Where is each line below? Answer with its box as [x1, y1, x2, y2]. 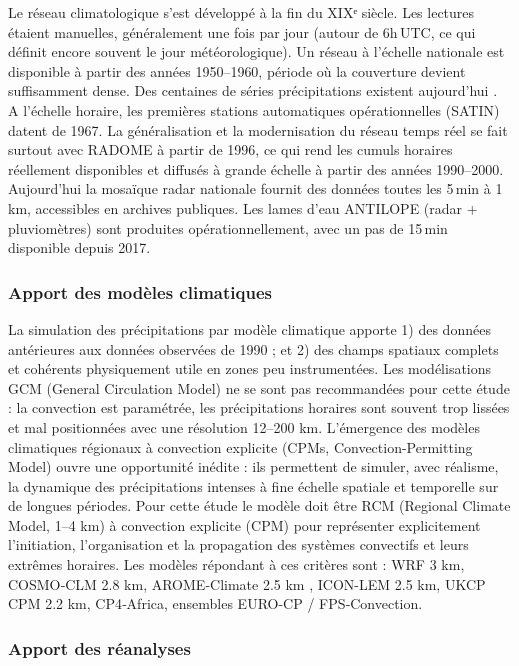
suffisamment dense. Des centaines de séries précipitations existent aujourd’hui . [8, 80, 498, 101]
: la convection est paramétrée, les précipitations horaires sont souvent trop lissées [8, 397, 510, 418]
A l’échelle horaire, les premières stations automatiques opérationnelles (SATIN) [8, 99, 500, 120]
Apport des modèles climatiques [8, 279, 272, 304]
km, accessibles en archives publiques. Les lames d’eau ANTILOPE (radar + [8, 197, 478, 218]
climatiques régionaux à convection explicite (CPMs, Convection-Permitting [8, 436, 473, 457]
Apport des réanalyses [8, 635, 191, 660]
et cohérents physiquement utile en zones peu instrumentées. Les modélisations [8, 358, 492, 379]
